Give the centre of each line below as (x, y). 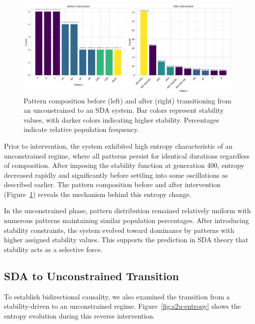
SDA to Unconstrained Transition (92, 275)
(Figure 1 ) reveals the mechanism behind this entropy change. (98, 194)
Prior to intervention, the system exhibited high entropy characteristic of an (118, 146)
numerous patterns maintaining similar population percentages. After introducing (127, 220)
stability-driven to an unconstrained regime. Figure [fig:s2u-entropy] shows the (122, 306)
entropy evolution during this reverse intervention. (80, 315)
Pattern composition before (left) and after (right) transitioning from (127, 100)
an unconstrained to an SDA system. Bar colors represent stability (124, 110)
